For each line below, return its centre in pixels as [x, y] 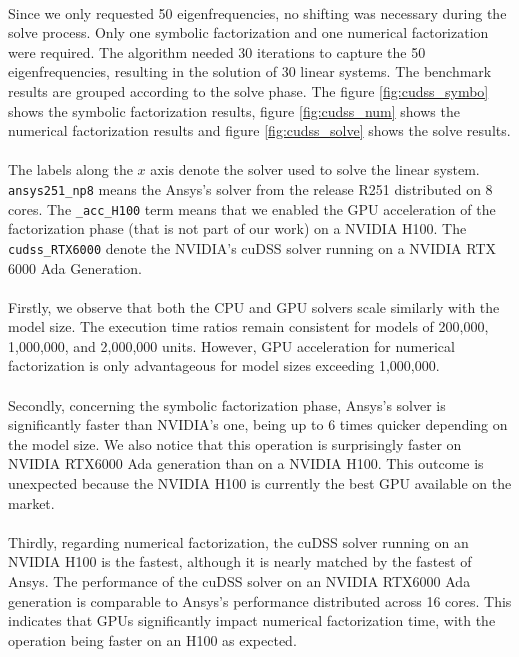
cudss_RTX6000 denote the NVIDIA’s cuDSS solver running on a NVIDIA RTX [252, 247]
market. [31, 502]
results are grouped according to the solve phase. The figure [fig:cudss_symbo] [248, 90]
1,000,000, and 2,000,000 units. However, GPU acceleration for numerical [231, 345]
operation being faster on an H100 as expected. [152, 639]
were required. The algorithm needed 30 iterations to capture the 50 [217, 51]
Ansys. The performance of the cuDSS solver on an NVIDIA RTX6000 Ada [239, 581]
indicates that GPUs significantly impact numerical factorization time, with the [252, 620]
